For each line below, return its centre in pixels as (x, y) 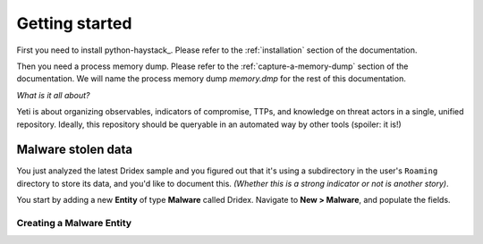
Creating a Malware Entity (74, 223)
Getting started (74, 23)
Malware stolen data (75, 150)
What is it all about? (53, 95)
